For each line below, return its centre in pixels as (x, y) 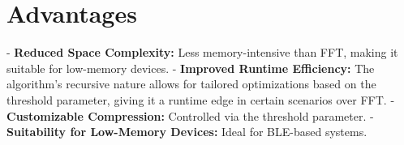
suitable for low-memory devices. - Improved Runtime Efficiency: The (191, 68)
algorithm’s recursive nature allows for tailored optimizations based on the (191, 84)
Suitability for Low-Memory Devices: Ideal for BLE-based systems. (187, 132)
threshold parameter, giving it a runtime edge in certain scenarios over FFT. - (201, 99)
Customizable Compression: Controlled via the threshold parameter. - (190, 115)
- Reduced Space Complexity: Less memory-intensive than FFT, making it (202, 52)
